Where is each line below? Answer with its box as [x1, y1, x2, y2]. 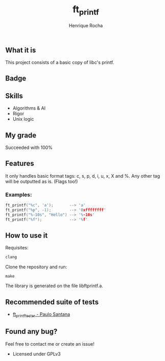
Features [5, 159, 34, 168]
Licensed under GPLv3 [12, 351, 61, 357]
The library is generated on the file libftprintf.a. [5, 283, 103, 289]
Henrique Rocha [68, 22, 103, 29]
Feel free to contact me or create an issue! [5, 341, 95, 347]
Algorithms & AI [12, 105, 46, 111]
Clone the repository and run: [5, 264, 67, 270]
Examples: [5, 191, 32, 198]
